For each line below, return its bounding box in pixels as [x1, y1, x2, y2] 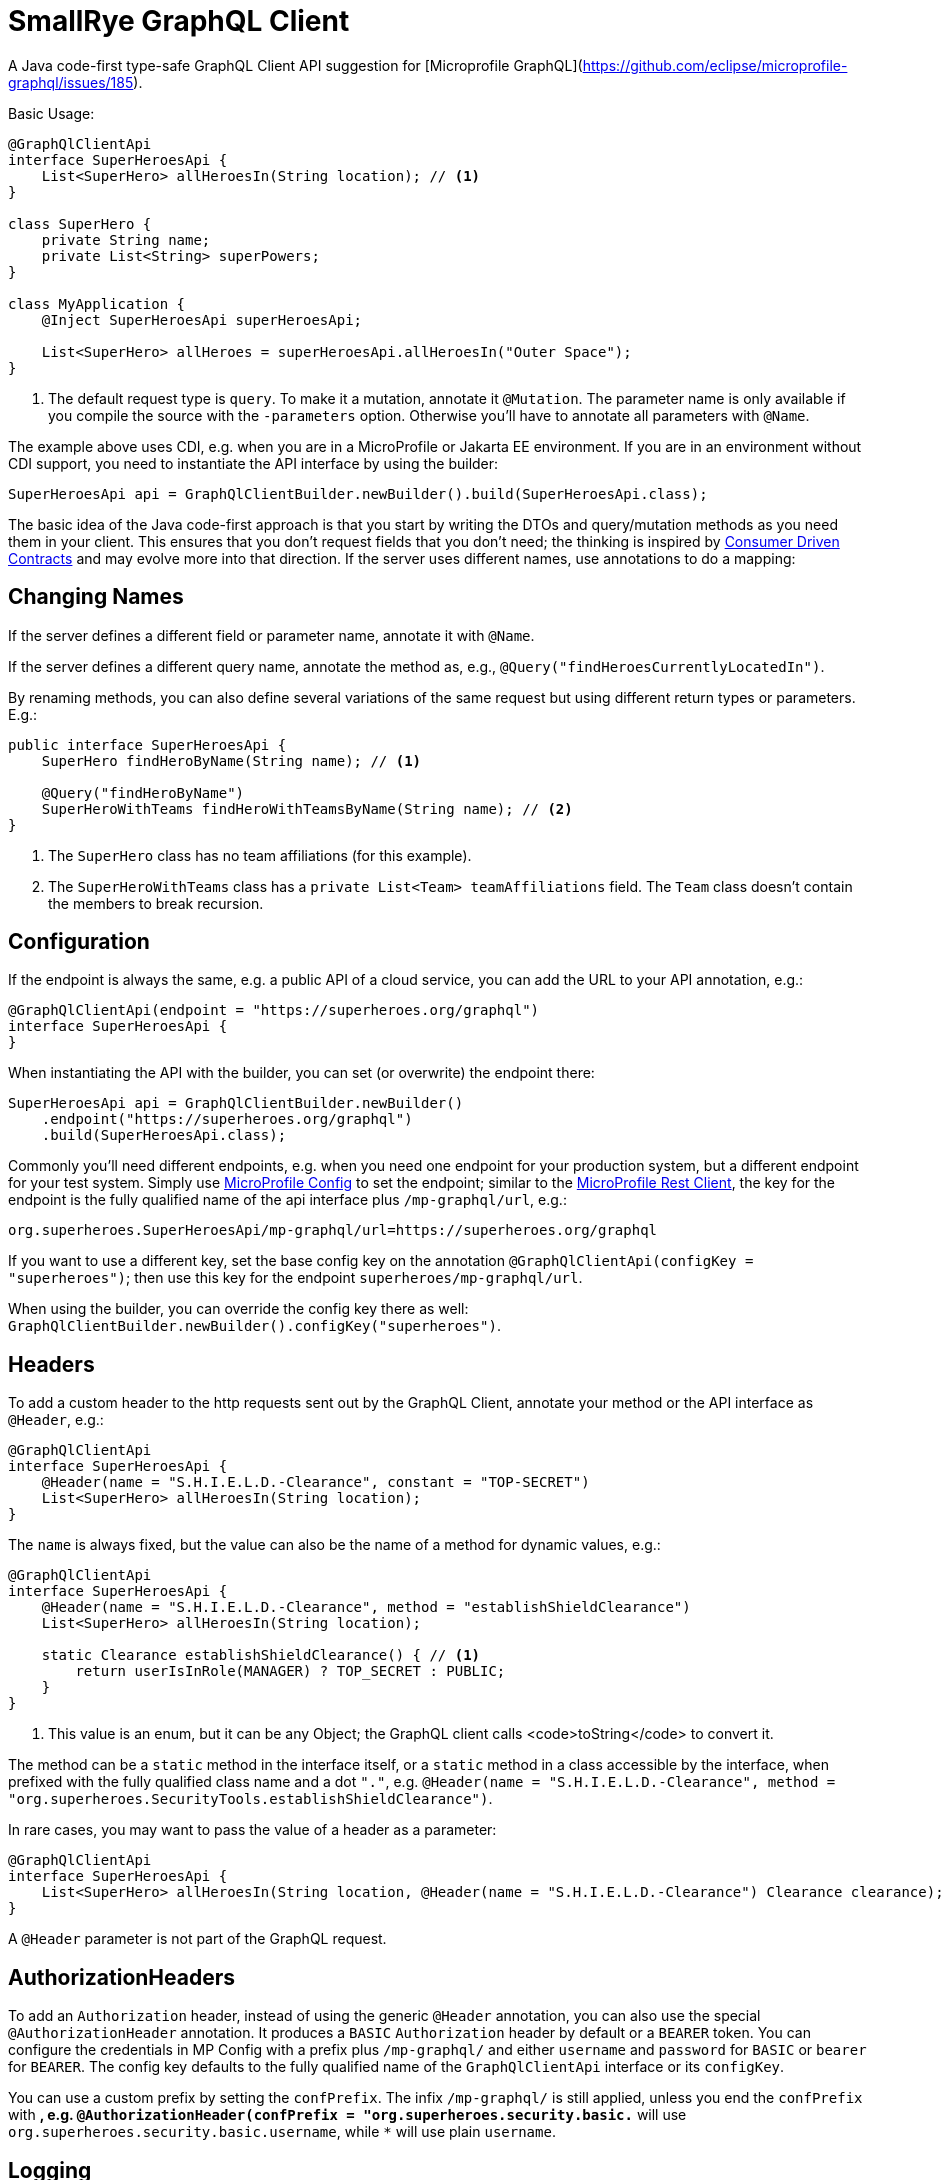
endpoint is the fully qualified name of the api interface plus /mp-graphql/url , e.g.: [8, 1191, 567, 1209]
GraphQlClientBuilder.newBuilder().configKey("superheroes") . [8, 1317, 501, 1335]
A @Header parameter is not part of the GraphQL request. [8, 1930, 387, 1948]
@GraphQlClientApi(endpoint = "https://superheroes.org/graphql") [8, 1002, 540, 1019]
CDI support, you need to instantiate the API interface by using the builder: [8, 454, 499, 472]
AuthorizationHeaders [8, 1964, 235, 1990]
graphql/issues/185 [8, 73, 134, 91]
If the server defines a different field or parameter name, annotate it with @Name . [8, 626, 535, 644]
